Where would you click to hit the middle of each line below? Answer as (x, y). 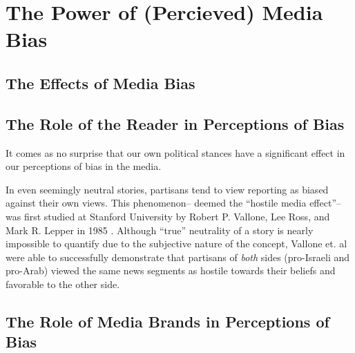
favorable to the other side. (63, 284)
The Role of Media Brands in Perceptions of (167, 321)
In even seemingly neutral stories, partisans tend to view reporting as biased (167, 189)
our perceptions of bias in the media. (84, 166)
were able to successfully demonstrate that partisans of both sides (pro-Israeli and (178, 257)
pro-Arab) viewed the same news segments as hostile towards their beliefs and (171, 270)
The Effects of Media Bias (100, 83)
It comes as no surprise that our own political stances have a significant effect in (175, 152)
